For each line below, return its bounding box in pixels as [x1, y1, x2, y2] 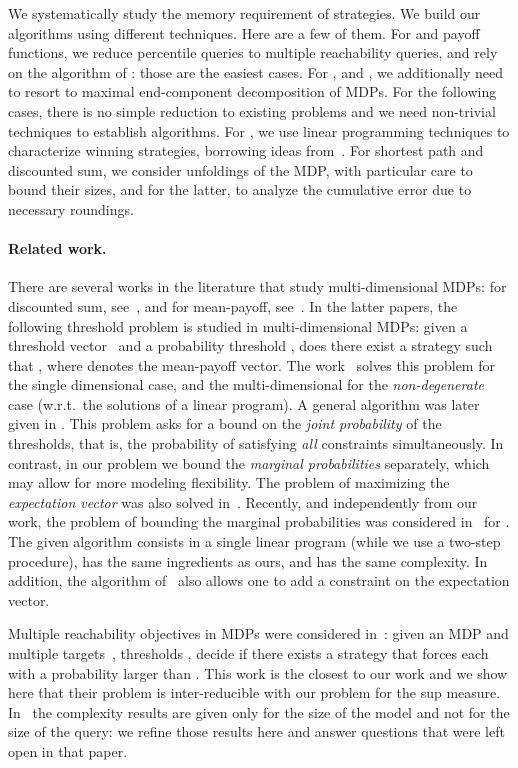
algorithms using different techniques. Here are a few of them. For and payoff [8, 22, 480, 43]
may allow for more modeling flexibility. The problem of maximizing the [8, 472, 450, 493]
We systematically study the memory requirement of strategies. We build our [8, 3, 481, 23]
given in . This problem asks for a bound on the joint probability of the [8, 413, 442, 434]
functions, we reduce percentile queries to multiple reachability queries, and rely [8, 42, 498, 63]
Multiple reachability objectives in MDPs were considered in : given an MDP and [8, 623, 509, 644]
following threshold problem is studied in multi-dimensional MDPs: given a [8, 315, 468, 336]
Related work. [8, 238, 107, 259]
